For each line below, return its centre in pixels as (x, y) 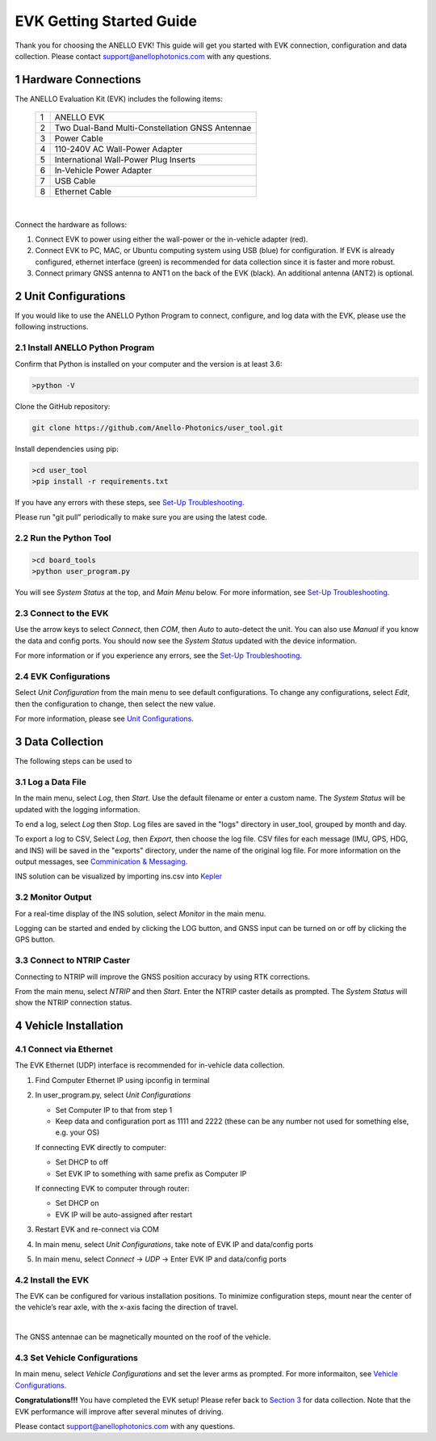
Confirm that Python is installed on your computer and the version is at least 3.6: (149, 364)
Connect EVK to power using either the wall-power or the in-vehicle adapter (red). (172, 239)
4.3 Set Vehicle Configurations (77, 1358)
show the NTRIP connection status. (73, 1003)
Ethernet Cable (83, 192)
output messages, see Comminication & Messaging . (101, 862)
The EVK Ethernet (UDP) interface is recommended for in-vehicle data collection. (150, 1065)
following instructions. (52, 327)
